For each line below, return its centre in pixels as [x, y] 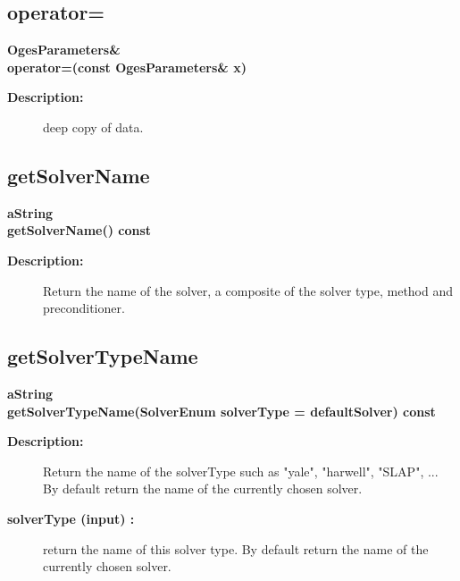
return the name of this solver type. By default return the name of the [236, 548]
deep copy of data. [93, 126]
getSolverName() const [79, 230]
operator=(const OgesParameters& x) [127, 67]
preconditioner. [84, 308]
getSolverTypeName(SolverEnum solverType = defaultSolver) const [222, 411]
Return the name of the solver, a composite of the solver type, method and [248, 290]
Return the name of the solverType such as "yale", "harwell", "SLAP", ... [241, 471]
